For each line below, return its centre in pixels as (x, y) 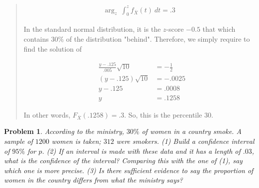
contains (36, 38)
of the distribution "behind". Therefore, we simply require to (158, 38)
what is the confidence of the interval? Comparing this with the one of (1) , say (123, 160)
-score (175, 29)
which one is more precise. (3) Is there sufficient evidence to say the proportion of (129, 170)
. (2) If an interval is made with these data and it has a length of (141, 151)
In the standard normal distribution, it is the (92, 29)
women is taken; (77, 141)
